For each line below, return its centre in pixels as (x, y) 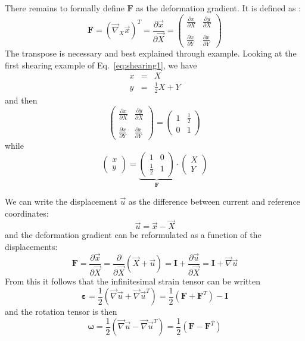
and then (21, 100)
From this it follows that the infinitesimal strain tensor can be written (133, 281)
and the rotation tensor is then (61, 312)
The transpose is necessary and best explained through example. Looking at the (151, 53)
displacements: (31, 247)
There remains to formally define (65, 8)
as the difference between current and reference (214, 201)
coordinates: (27, 213)
